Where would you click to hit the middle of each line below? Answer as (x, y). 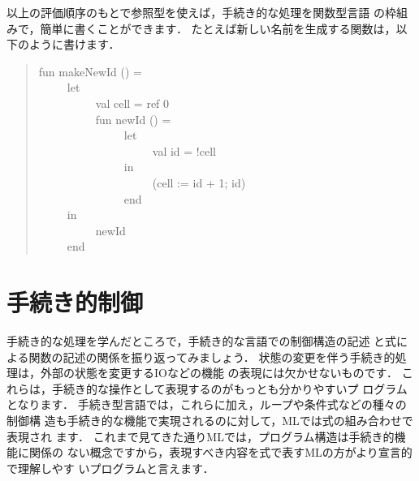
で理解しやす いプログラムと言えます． (110, 468)
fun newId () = (133, 119)
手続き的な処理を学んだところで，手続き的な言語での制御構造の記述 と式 (202, 341)
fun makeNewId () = (90, 71)
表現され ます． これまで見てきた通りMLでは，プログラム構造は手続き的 (201, 436)
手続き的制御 (75, 302)
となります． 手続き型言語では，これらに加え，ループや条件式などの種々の (207, 404)
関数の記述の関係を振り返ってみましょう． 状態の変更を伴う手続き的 (212, 356)
